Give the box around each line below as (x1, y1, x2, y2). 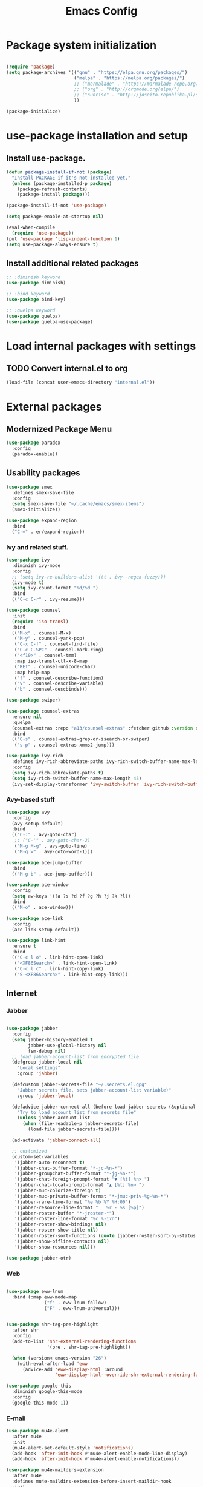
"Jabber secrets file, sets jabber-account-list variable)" (17, 1087, 172, 1093)
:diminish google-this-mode (11, 1389, 83, 1395)
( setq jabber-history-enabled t (11, 1036, 94, 1042)
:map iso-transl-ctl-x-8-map (14, 658, 88, 664)
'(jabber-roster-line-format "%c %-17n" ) (14, 1216, 120, 1222)
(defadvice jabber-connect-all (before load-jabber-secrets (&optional (11, 1104, 196, 1110)
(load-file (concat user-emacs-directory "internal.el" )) (6, 379, 155, 386)
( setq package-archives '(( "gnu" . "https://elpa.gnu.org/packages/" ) (6, 69, 188, 75)
